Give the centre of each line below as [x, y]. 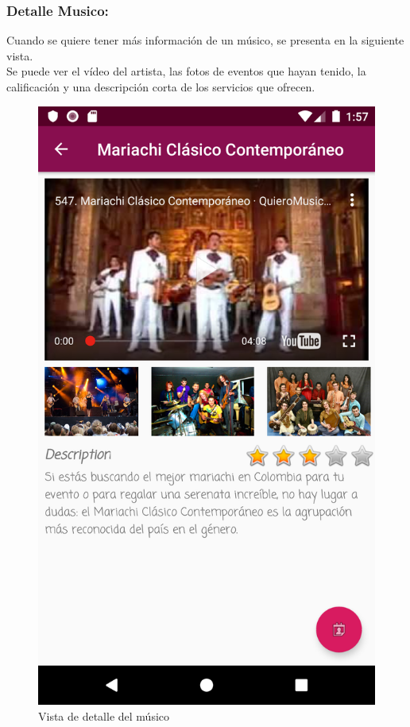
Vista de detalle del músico [104, 715]
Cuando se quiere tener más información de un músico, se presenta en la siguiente [205, 40]
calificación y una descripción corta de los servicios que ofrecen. [161, 87]
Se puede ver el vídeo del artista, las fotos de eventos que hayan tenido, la [186, 71]
